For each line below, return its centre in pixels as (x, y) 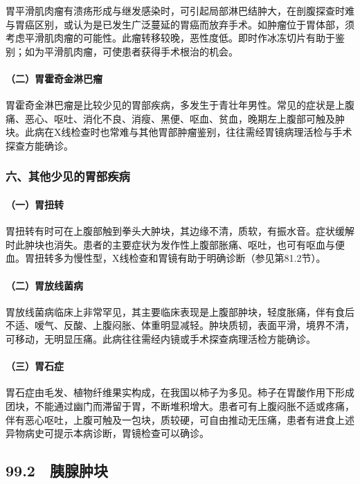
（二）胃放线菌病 (44, 285)
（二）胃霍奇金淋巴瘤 (54, 78)
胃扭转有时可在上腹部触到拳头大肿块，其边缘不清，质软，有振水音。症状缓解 (180, 231)
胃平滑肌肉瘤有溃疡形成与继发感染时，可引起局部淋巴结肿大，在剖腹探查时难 (180, 10)
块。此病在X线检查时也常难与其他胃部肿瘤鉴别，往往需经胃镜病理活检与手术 (179, 132)
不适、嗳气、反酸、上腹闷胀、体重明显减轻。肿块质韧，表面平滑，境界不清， (180, 325)
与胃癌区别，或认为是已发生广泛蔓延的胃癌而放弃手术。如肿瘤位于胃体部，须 (180, 24)
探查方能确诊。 (39, 145)
